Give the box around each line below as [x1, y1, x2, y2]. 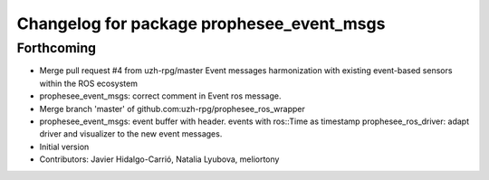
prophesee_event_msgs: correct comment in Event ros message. [39, 90, 282, 101]
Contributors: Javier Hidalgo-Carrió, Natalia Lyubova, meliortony [39, 154, 280, 165]
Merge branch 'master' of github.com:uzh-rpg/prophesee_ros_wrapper [39, 103, 305, 114]
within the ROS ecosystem [39, 78, 138, 89]
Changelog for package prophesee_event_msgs [16, 14, 386, 33]
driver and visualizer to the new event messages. [39, 128, 223, 139]
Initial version [39, 141, 90, 152]
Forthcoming [16, 40, 97, 56]
